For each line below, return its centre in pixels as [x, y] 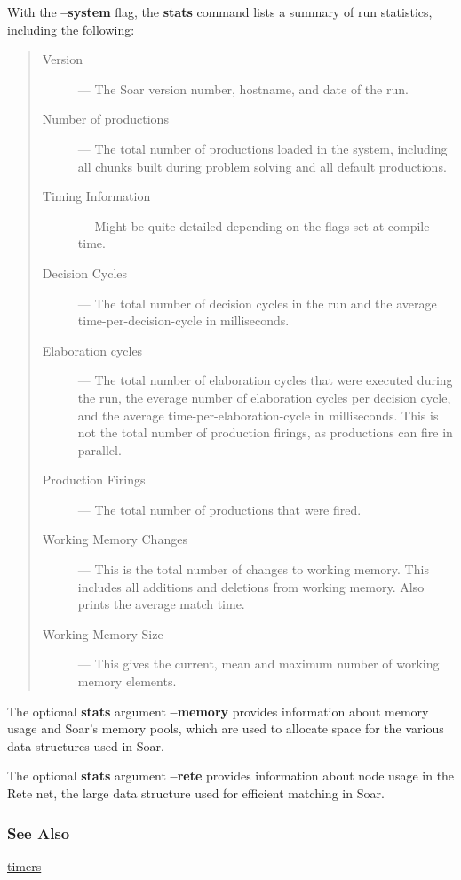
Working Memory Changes [115, 539]
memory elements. [127, 681]
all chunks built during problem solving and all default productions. [262, 166]
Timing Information [96, 196]
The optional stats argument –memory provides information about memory [218, 711]
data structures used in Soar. [86, 745]
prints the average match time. [161, 604]
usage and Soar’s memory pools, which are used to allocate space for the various [226, 728]
